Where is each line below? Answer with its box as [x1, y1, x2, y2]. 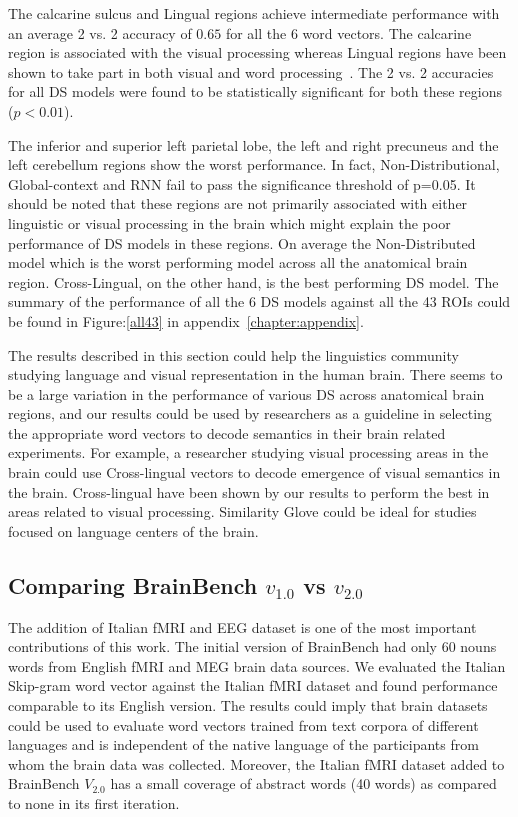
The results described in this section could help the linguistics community [8, 344, 459, 365]
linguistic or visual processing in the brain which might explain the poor [8, 212, 451, 233]
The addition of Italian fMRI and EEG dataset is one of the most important [8, 616, 477, 637]
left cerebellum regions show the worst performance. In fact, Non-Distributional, [8, 154, 500, 175]
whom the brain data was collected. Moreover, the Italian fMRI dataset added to [8, 753, 505, 774]
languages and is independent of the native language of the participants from [8, 734, 479, 755]
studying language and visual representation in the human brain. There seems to [8, 364, 503, 385]
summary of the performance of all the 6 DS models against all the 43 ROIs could [8, 291, 511, 312]
